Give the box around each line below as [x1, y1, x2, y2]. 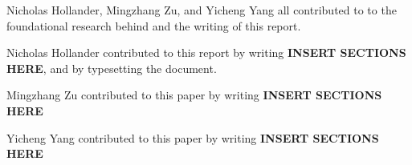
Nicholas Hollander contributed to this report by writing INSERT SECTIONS [6, 44, 406, 61]
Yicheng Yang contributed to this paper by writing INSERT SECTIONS [6, 129, 379, 146]
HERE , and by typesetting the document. [6, 59, 217, 76]
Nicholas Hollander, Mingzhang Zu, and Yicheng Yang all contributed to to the [6, 2, 397, 18]
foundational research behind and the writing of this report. [6, 17, 301, 34]
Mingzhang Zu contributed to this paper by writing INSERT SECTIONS [6, 87, 382, 103]
